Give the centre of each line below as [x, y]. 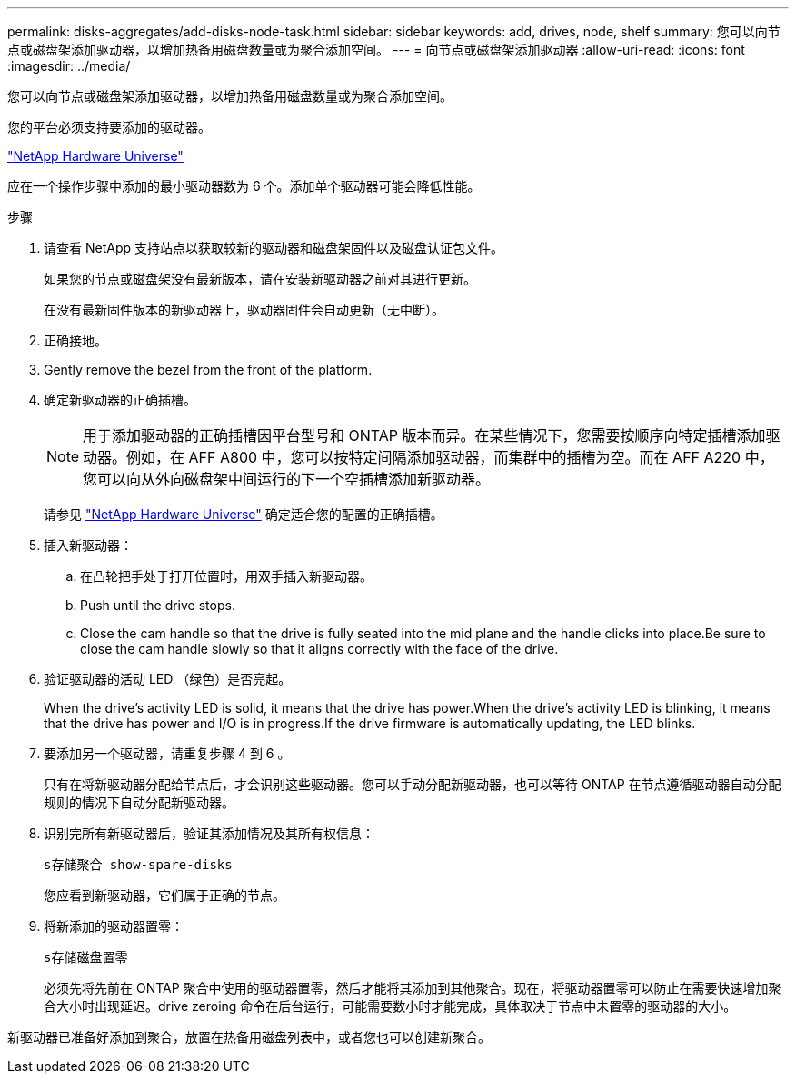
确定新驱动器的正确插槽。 [120, 400]
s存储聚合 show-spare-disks [138, 865]
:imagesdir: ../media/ [69, 66]
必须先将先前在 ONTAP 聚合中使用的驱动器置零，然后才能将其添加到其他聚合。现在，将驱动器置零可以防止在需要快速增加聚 [413, 988]
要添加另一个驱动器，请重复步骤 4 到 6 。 [167, 753]
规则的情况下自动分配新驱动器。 [139, 802]
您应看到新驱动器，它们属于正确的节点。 [164, 895]
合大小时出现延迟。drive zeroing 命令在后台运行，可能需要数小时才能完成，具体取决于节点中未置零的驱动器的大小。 [390, 1006]
